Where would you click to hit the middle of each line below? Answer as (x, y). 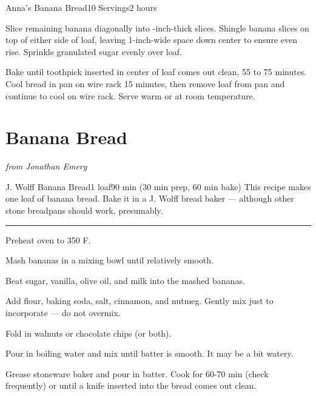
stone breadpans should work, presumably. (84, 210)
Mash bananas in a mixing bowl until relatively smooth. (109, 260)
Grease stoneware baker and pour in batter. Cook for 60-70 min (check (137, 373)
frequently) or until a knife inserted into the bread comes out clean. (131, 385)
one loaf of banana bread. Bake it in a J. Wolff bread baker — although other (150, 198)
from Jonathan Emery (46, 166)
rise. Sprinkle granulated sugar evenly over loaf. (94, 51)
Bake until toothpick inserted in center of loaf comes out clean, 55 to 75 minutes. (156, 72)
